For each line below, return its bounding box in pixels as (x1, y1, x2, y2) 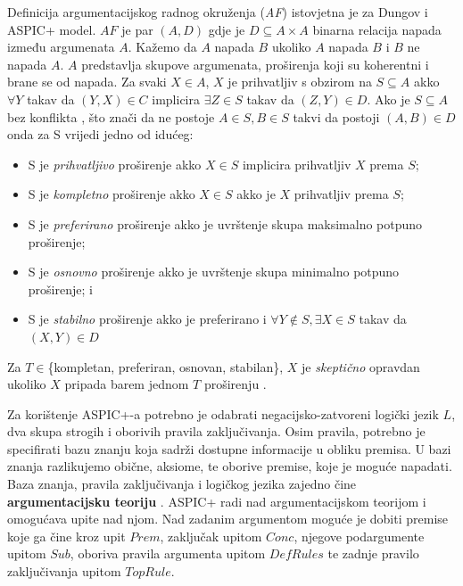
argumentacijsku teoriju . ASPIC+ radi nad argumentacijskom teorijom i (7, 491, 426, 510)
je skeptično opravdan (302, 357, 420, 376)
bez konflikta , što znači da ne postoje (7, 107, 215, 126)
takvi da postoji (293, 107, 380, 126)
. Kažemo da (128, 37, 197, 56)
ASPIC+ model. (7, 20, 96, 38)
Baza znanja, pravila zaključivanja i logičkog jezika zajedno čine (7, 475, 357, 493)
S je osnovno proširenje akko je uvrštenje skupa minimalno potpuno (28, 262, 400, 281)
